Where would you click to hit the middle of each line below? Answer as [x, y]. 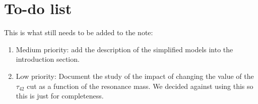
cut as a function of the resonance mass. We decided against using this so [140, 86]
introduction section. [48, 59]
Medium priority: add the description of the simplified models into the [124, 49]
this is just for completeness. [60, 96]
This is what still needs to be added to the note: [79, 32]
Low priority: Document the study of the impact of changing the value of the [135, 76]
